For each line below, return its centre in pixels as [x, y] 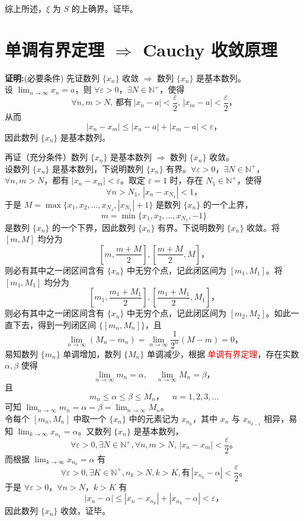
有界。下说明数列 [191, 227]
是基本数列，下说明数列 [98, 168]
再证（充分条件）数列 [46, 157]
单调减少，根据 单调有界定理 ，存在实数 [223, 353]
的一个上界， [228, 204]
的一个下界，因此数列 [94, 227]
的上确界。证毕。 [105, 8]
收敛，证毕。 [86, 511]
